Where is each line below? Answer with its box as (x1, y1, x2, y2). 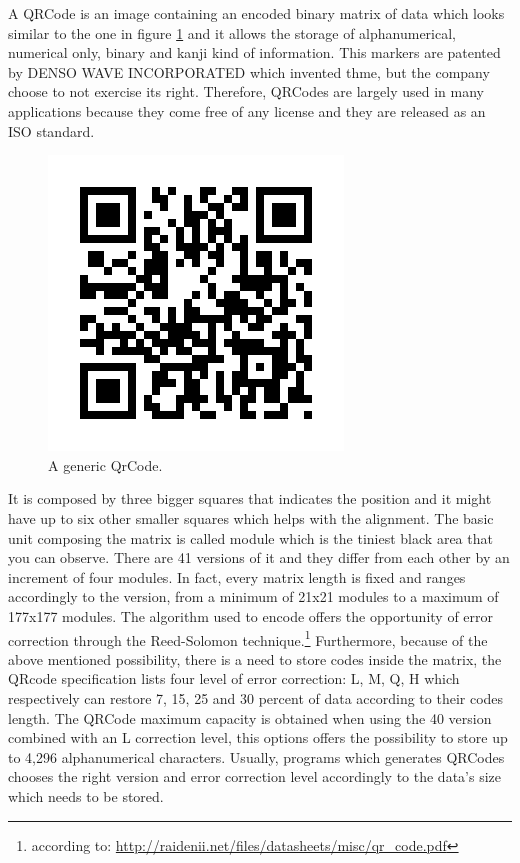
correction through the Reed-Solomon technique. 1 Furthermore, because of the (8, 626, 488, 650)
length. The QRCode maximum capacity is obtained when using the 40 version (8, 707, 492, 728)
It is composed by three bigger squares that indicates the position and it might (8, 488, 492, 509)
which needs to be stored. (8, 785, 164, 806)
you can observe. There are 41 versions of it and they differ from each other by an (8, 547, 510, 568)
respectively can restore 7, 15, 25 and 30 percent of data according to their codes (8, 687, 504, 708)
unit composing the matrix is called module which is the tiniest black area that (8, 527, 493, 548)
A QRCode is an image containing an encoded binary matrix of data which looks (8, 3, 505, 23)
